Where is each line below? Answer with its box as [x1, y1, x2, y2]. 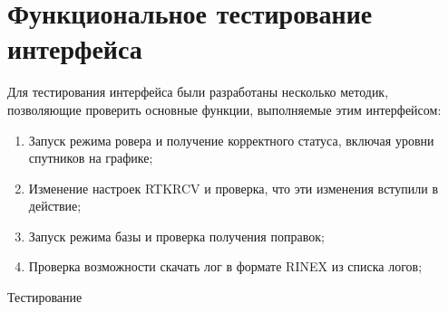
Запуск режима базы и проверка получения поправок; [28, 226, 325, 245]
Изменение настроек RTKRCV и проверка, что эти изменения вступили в [28, 178, 439, 197]
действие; [28, 196, 82, 215]
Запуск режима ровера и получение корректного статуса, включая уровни [28, 130, 434, 149]
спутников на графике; [28, 148, 153, 167]
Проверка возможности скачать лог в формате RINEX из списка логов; [28, 257, 423, 276]
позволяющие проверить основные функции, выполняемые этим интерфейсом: [7, 99, 442, 118]
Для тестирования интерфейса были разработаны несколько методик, [7, 82, 389, 101]
